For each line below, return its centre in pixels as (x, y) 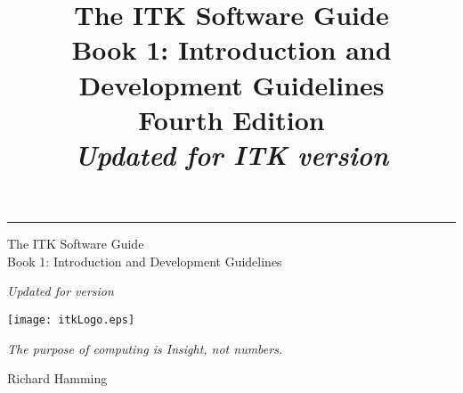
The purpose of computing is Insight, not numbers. (145, 348)
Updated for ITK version (231, 154)
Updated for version (61, 291)
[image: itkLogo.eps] (71, 319)
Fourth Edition (231, 119)
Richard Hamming (57, 378)
